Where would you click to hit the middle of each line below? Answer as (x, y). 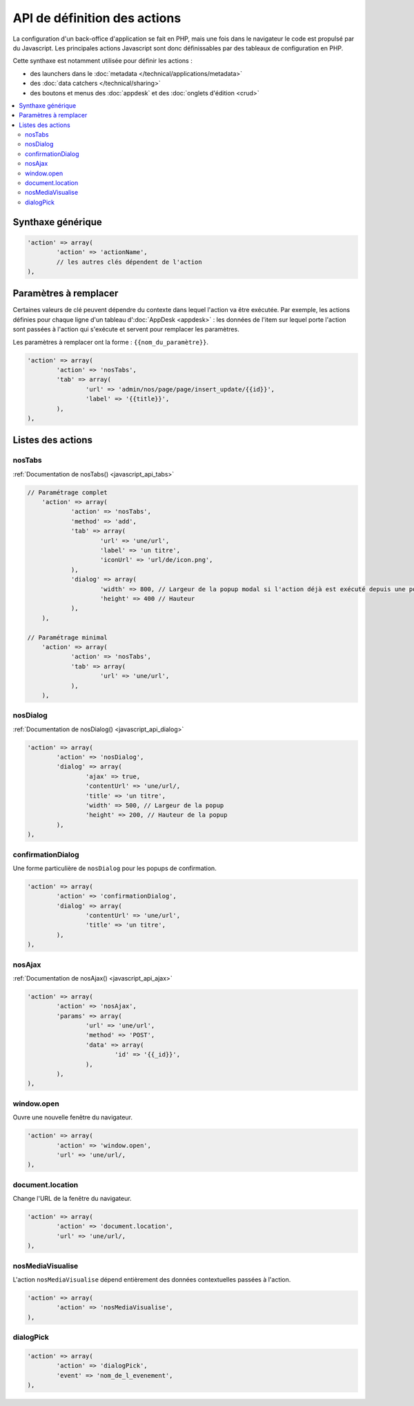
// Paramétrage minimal (68, 637)
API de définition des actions (97, 18)
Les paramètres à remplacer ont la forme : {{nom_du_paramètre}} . (111, 342)
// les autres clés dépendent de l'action (129, 262)
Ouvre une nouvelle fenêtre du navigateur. (73, 1117)
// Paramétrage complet (68, 492)
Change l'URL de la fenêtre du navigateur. (72, 1199)
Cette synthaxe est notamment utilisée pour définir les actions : (102, 61)
